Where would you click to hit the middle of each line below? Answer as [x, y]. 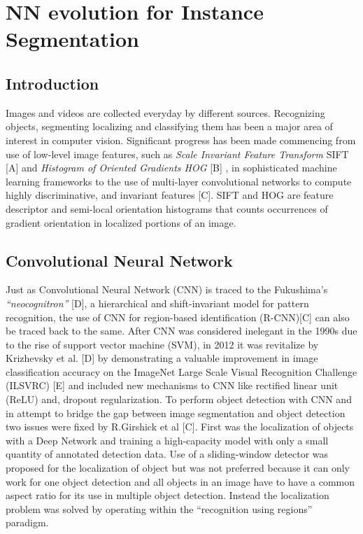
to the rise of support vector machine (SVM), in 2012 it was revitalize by [162, 344]
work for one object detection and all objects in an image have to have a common [180, 481]
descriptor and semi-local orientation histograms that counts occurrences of [167, 208]
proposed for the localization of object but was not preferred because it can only [178, 468]
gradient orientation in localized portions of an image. [121, 222]
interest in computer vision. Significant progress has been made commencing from [181, 140]
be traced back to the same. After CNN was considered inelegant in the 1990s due [181, 331]
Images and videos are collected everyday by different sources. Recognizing [165, 112]
